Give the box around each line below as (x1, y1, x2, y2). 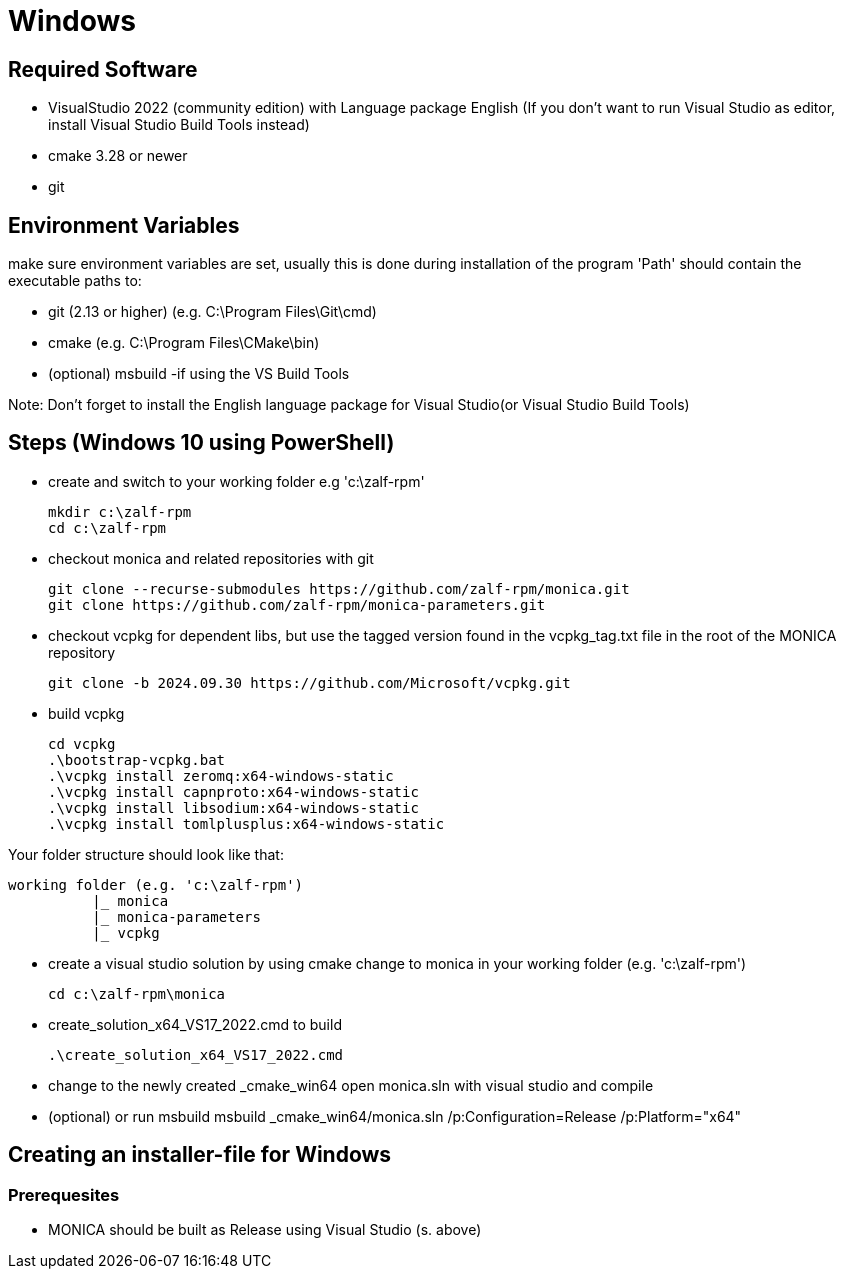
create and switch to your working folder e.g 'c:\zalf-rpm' (48, 472, 425, 490)
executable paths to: (8, 272, 142, 290)
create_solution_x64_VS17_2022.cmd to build (48, 1015, 342, 1033)
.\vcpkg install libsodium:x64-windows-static (48, 799, 419, 816)
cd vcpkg (48, 735, 116, 752)
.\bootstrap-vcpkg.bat (48, 751, 226, 768)
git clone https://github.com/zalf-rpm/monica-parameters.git (48, 596, 546, 613)
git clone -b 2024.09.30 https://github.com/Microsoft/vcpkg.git (48, 674, 571, 691)
